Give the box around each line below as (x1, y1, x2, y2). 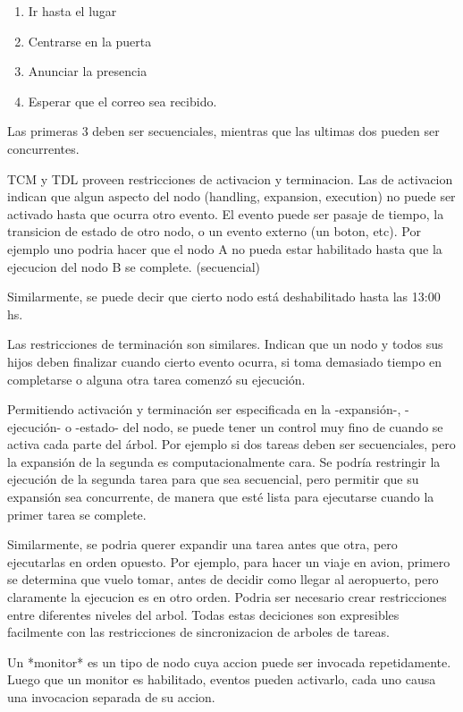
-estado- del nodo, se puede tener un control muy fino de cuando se (75, 417, 443, 436)
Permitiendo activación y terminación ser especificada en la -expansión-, (7, 400, 401, 419)
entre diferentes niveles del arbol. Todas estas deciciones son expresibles (7, 605, 400, 623)
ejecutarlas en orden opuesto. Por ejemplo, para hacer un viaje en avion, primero (7, 552, 450, 571)
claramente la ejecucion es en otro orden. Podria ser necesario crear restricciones (7, 588, 447, 606)
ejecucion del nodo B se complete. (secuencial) (7, 257, 261, 275)
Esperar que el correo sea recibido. (28, 91, 217, 110)
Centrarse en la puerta (28, 31, 152, 50)
